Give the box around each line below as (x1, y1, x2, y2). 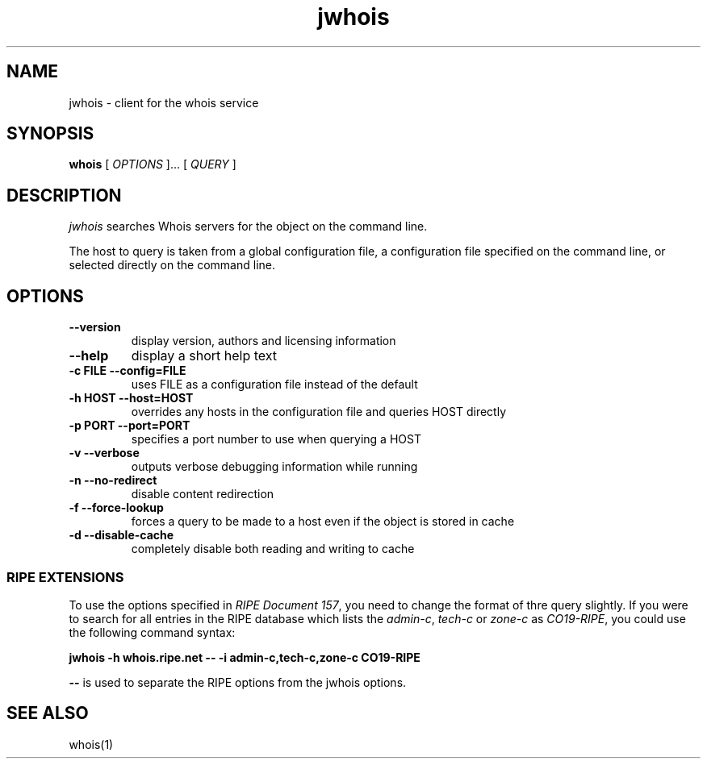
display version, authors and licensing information (131, 334, 396, 348)
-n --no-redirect (69, 473, 157, 488)
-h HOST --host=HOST (69, 391, 194, 405)
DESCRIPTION (6, 185, 122, 206)
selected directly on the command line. (69, 258, 275, 272)
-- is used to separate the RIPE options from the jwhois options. (69, 675, 407, 689)
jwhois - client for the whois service (69, 95, 259, 110)
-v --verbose (69, 446, 140, 460)
